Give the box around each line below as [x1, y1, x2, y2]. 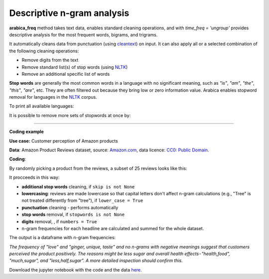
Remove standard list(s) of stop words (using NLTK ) [21, 64, 128, 70]
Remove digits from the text [21, 57, 79, 63]
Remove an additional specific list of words [21, 71, 110, 77]
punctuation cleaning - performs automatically [21, 204, 119, 210]
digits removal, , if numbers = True [21, 218, 97, 224]
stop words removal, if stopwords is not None [21, 212, 125, 218]
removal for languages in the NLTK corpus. [9, 94, 97, 100]
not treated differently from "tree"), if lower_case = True [21, 197, 143, 204]
